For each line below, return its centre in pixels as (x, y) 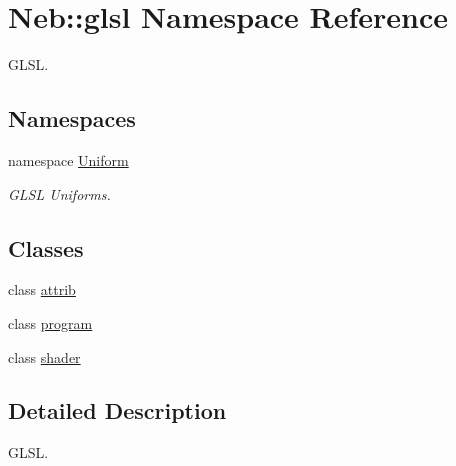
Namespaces (72, 118)
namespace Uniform (68, 159)
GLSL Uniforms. (59, 193)
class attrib (42, 289)
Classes (46, 247)
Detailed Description (117, 410)
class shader (44, 356)
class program (50, 322)
